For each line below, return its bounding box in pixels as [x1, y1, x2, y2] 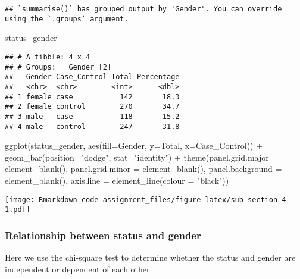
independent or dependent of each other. [5, 262, 152, 275]
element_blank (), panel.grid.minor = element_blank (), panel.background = [5, 162, 282, 175]
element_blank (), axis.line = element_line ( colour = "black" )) [5, 174, 229, 186]
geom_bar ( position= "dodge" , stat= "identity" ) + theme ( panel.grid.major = [5, 151, 279, 163]
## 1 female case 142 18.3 [5, 92, 180, 101]
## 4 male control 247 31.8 [5, 122, 180, 131]
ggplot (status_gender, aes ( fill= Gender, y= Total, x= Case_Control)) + [5, 139, 263, 152]
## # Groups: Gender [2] [5, 62, 111, 71]
